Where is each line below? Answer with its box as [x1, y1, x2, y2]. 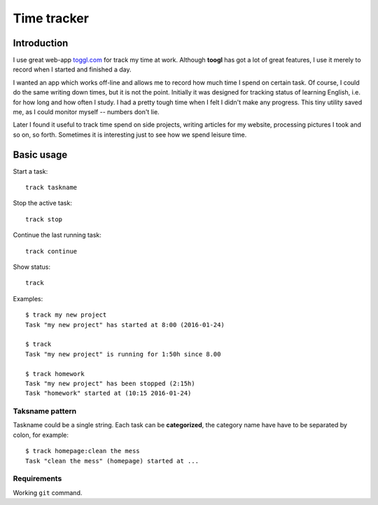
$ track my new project [25, 311, 107, 319]
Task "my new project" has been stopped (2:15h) [25, 379, 195, 387]
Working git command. [13, 488, 83, 497]
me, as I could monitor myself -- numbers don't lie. [13, 108, 160, 116]
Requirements [13, 473, 62, 483]
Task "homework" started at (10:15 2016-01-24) [25, 389, 192, 397]
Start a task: [13, 167, 48, 175]
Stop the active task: [13, 199, 73, 207]
